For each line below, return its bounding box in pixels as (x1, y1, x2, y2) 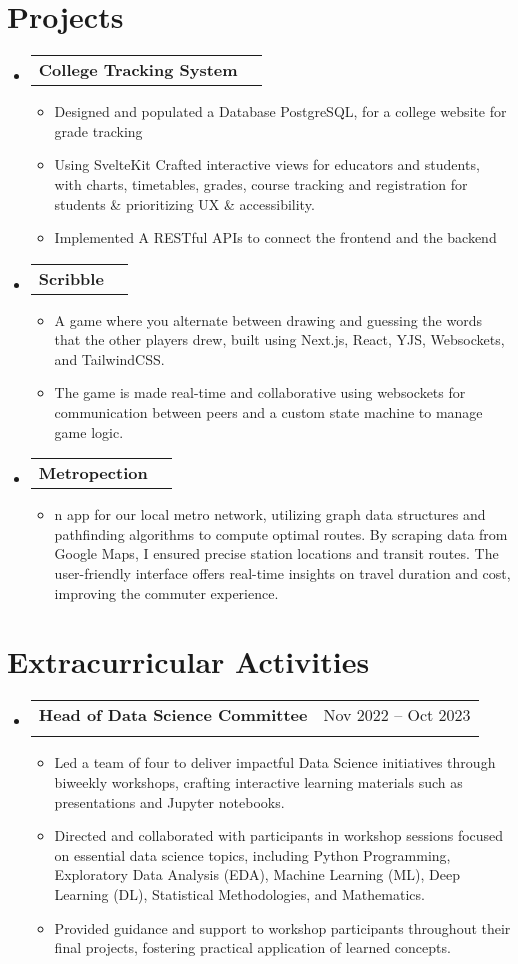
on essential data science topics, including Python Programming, (54, 844, 451, 865)
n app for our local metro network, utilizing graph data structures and (54, 504, 486, 525)
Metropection (38, 461, 148, 485)
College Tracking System (38, 58, 238, 82)
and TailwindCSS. (54, 348, 165, 369)
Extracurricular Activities (7, 641, 370, 682)
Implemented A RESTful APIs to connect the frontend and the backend (54, 227, 497, 248)
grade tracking (54, 120, 143, 141)
